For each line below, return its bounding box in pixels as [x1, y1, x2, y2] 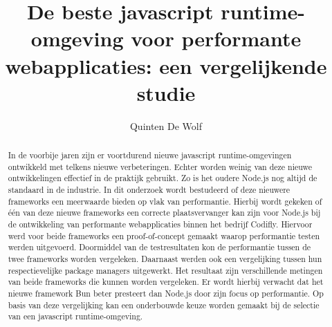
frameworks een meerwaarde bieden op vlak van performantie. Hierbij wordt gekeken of [8, 195, 322, 207]
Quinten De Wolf [129, 118, 203, 133]
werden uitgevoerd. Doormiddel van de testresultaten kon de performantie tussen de [8, 241, 311, 253]
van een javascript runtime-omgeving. [8, 310, 143, 322]
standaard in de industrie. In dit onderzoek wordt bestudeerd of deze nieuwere [8, 184, 290, 196]
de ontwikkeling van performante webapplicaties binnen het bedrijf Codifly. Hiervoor [8, 218, 313, 230]
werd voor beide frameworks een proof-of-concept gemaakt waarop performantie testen [8, 230, 320, 241]
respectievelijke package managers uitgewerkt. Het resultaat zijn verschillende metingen [8, 264, 323, 276]
